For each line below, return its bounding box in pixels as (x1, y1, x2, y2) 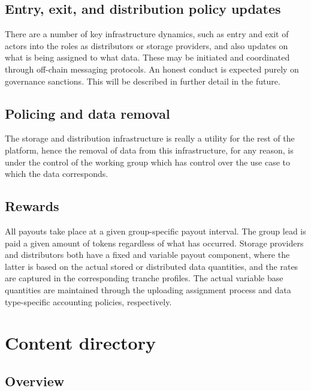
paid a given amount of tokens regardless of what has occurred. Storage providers (5, 236, 304, 249)
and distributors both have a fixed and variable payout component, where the (5, 248, 290, 261)
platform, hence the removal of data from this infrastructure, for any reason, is (5, 143, 294, 156)
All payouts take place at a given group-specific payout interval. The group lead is (5, 224, 306, 237)
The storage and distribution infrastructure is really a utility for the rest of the (5, 132, 295, 145)
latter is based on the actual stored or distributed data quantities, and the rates (5, 260, 298, 272)
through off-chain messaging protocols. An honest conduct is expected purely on (5, 62, 299, 75)
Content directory (5, 330, 156, 355)
